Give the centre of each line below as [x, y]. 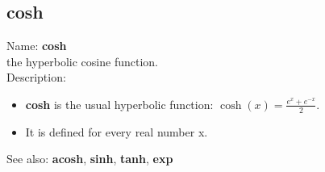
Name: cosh [37, 46]
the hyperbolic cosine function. [82, 61]
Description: [36, 77]
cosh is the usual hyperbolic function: [119, 104]
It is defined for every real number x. [117, 131]
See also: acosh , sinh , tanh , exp [90, 159]
